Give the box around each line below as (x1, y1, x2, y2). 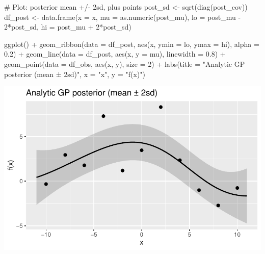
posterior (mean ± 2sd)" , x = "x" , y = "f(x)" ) (4, 68, 145, 79)
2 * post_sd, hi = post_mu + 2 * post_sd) (4, 21, 131, 32)
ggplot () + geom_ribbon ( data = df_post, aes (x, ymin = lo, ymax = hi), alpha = (4, 38, 259, 49)
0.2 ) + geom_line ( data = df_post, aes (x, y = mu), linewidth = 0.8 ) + (4, 48, 226, 59)
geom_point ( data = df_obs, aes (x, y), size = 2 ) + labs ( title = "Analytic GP (4, 58, 245, 69)
